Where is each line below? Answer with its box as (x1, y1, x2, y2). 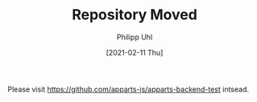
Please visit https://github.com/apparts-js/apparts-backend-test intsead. (7, 84, 250, 94)
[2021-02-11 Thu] (106, 47, 164, 57)
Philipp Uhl (116, 32, 153, 42)
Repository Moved (71, 6, 198, 24)
